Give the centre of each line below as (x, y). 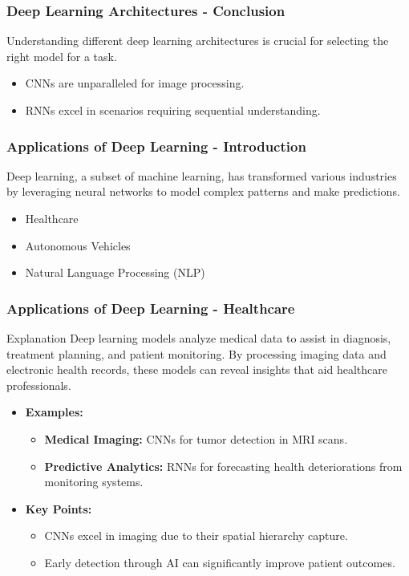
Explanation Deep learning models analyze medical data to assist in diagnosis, (199, 338)
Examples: (54, 412)
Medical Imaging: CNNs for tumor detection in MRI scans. (196, 438)
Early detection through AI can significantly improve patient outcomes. (220, 562)
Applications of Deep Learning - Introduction (156, 146)
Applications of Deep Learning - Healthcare (151, 308)
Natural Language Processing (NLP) (115, 272)
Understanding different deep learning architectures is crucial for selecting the (198, 41)
